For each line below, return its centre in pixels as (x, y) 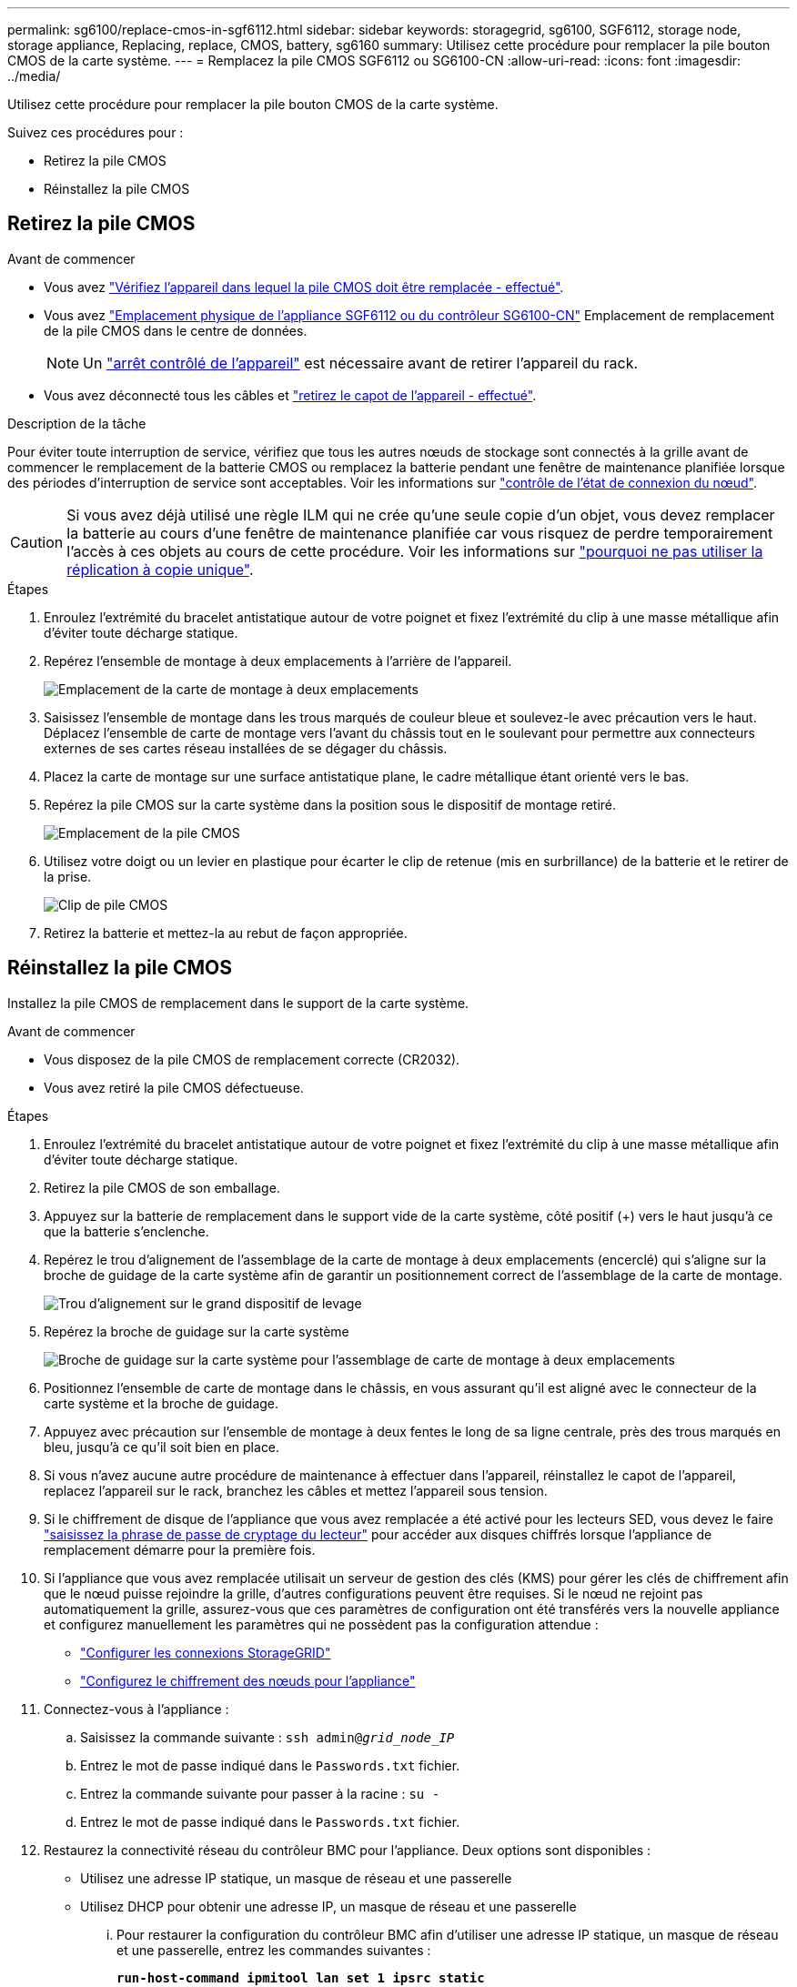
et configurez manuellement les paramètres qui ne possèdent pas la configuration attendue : (321, 1624)
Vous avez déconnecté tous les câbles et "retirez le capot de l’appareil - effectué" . (290, 395)
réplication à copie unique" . (160, 569)
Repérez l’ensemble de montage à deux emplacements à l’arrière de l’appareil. (278, 661)
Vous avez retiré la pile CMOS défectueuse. (174, 1087)
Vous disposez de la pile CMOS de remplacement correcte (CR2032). (252, 1059)
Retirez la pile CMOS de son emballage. (162, 1187)
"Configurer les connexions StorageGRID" (206, 1652)
